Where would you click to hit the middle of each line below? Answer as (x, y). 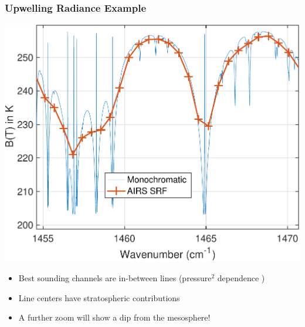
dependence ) (241, 278)
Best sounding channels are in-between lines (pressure (115, 278)
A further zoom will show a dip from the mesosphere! (114, 317)
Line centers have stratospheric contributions (99, 297)
